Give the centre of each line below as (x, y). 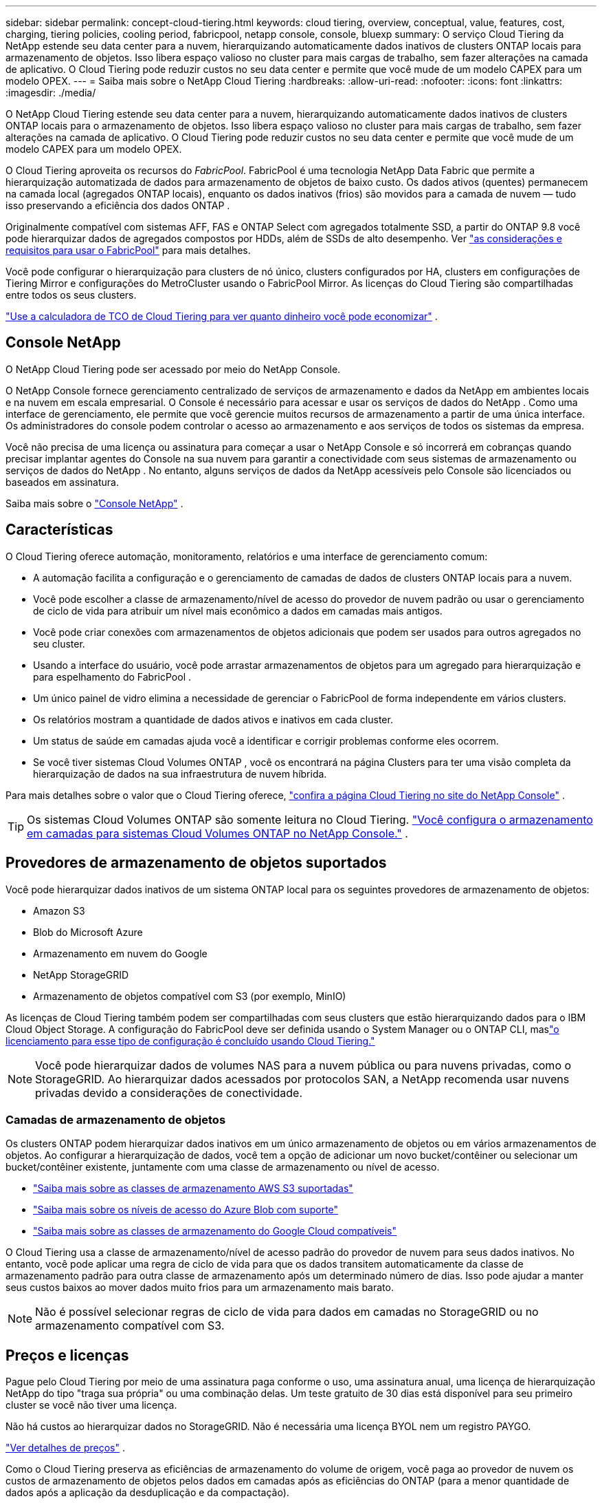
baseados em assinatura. (62, 482)
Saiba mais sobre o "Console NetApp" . (94, 503)
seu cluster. (59, 643)
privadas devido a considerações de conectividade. (169, 1092)
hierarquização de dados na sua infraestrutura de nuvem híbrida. (180, 774)
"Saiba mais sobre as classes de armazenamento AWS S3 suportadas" (193, 1188)
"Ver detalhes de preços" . (65, 1448)
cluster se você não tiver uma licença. (91, 1405)
